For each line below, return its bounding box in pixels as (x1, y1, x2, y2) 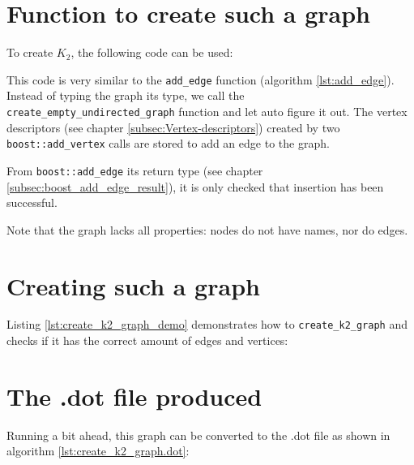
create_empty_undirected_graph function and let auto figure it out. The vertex (6, 102, 408, 119)
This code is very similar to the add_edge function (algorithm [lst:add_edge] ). (6, 71, 395, 88)
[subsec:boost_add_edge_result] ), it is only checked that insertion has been (6, 178, 384, 195)
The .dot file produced (6, 379, 262, 412)
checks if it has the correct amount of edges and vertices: (6, 332, 288, 349)
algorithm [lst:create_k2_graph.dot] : (6, 442, 190, 459)
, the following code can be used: (70, 44, 233, 61)
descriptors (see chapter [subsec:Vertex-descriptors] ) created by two (6, 118, 340, 136)
